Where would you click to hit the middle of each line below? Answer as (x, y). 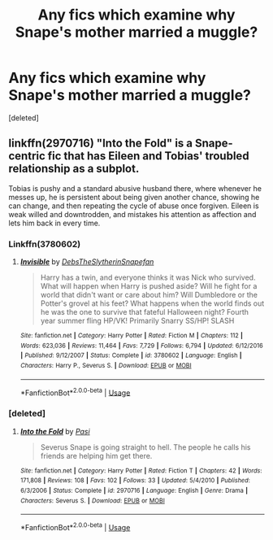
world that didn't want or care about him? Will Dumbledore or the (149, 295)
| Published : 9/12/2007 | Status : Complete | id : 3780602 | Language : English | (131, 355)
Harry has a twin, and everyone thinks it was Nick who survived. (148, 277)
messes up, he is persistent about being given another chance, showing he (134, 197)
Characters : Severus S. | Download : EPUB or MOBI (92, 501)
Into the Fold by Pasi (55, 431)
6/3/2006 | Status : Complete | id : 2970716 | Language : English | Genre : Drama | (134, 490)
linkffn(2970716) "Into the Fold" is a (101, 144)
